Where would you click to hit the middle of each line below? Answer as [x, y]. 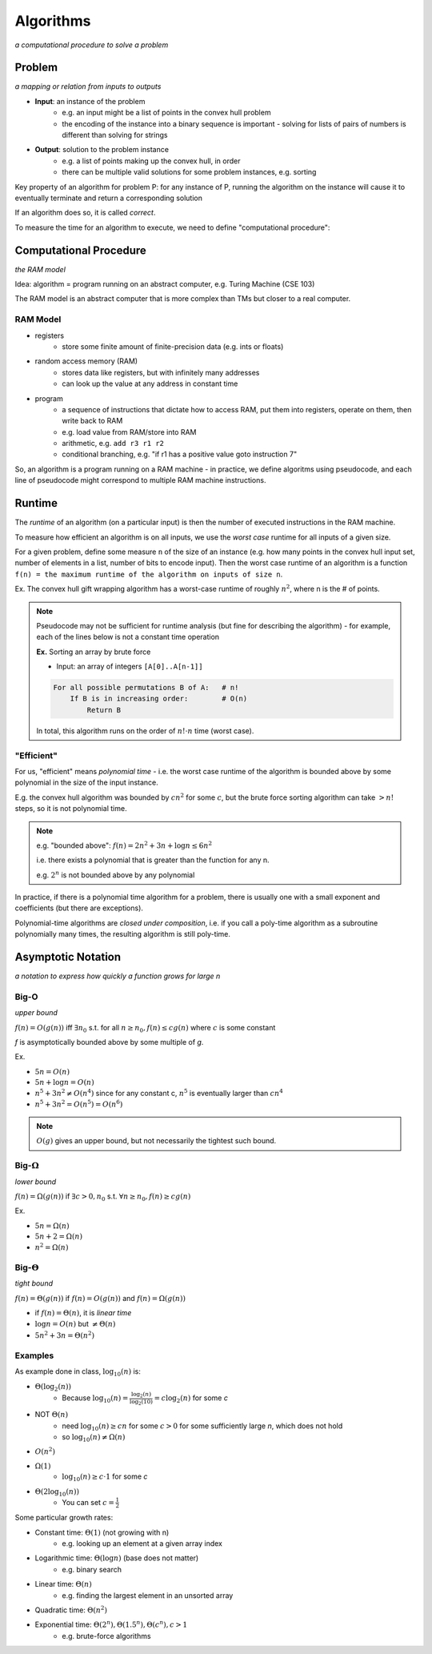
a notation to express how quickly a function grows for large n [118, 976]
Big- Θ [27, 1267]
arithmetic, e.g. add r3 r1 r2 [113, 444]
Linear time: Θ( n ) [63, 1584]
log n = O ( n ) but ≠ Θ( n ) [75, 1324]
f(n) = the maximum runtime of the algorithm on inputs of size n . [149, 574]
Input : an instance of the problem [90, 101]
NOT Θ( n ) [52, 1415]
